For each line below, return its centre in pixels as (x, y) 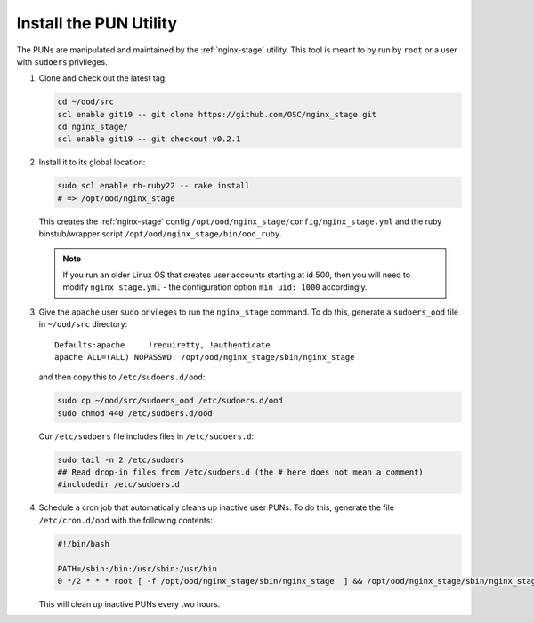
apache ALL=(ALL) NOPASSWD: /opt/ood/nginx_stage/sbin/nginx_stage (205, 357)
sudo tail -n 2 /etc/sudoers (121, 459)
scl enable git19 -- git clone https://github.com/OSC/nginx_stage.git (217, 114)
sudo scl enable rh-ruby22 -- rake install (154, 186)
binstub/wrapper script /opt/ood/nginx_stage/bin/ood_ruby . (160, 234)
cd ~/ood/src (86, 102)
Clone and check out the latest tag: (103, 78)
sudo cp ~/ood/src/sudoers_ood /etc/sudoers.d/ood (170, 401)
